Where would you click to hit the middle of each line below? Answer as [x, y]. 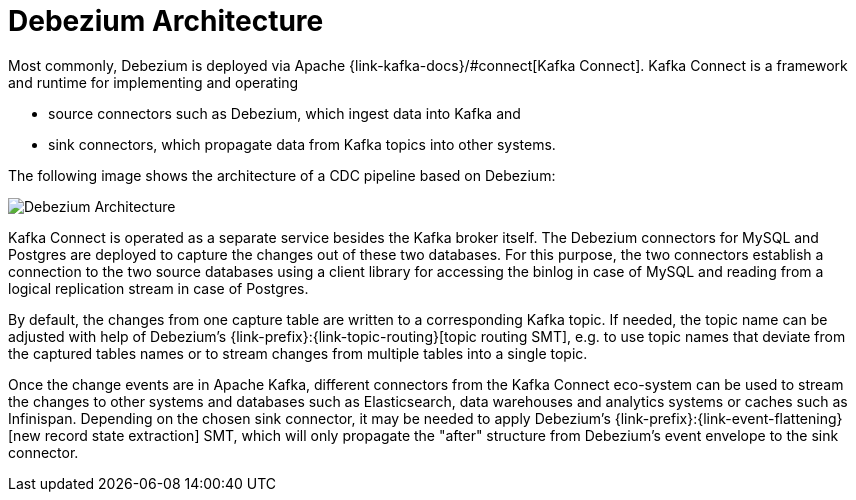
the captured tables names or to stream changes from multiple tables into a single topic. [298, 353]
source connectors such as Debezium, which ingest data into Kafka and [284, 113]
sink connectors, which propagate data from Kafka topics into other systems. [302, 144]
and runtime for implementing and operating [153, 82]
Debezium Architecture [166, 21]
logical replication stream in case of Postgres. [158, 288]
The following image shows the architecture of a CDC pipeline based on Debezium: [282, 175]
